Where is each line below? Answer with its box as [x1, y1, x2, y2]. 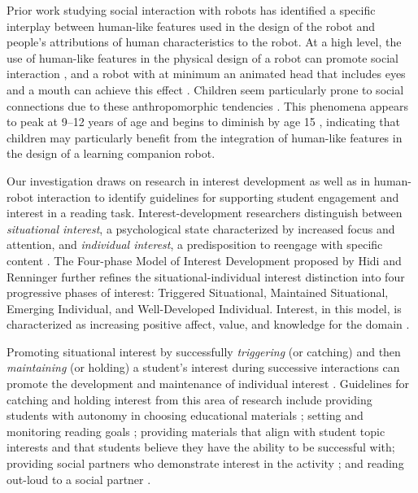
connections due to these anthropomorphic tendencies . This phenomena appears [7, 97, 409, 114]
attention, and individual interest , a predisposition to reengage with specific [7, 236, 383, 253]
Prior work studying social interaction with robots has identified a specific [7, 2, 376, 18]
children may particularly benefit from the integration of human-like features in [7, 129, 403, 146]
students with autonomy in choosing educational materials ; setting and [7, 407, 364, 424]
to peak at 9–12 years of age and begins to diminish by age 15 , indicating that [7, 113, 401, 130]
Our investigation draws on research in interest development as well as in [7, 172, 371, 189]
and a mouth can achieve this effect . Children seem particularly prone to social [7, 81, 404, 98]
